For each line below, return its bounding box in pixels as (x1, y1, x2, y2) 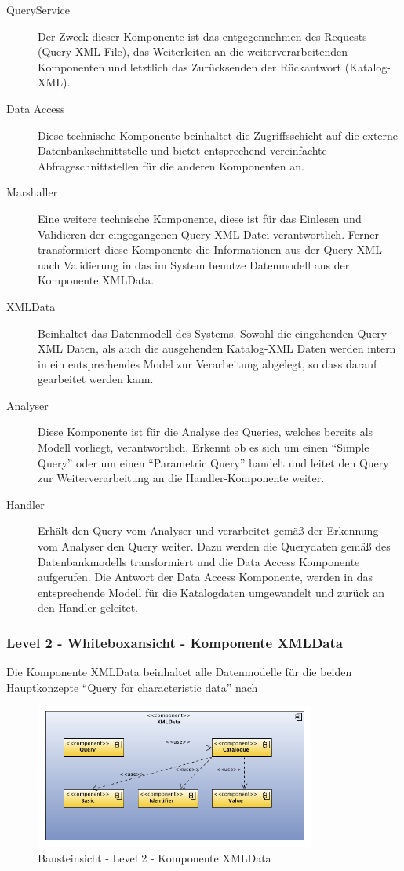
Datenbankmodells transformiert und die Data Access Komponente (38, 553, 360, 569)
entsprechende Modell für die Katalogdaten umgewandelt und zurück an (38, 584, 385, 600)
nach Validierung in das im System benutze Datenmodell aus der (38, 256, 350, 273)
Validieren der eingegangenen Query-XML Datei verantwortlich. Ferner (38, 225, 379, 242)
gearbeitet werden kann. (38, 371, 154, 387)
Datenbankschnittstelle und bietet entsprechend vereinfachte (38, 142, 327, 159)
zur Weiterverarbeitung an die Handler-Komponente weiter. (38, 470, 325, 486)
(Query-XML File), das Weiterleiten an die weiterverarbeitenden (38, 43, 348, 60)
